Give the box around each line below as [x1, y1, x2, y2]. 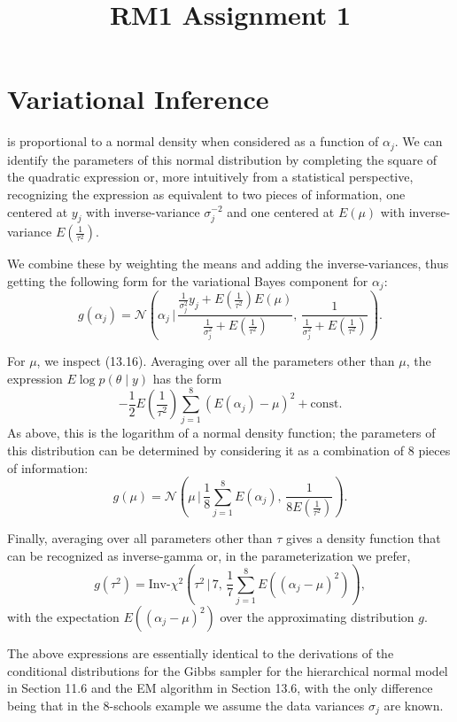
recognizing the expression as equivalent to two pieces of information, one [7, 184, 406, 203]
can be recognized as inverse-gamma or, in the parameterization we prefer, [7, 546, 411, 564]
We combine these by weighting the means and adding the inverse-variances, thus [7, 254, 449, 273]
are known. [383, 695, 444, 714]
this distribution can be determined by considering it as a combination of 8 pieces [7, 440, 451, 459]
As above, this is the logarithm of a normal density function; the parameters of [7, 423, 436, 442]
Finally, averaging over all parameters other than [7, 529, 273, 547]
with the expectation [7, 608, 120, 626]
